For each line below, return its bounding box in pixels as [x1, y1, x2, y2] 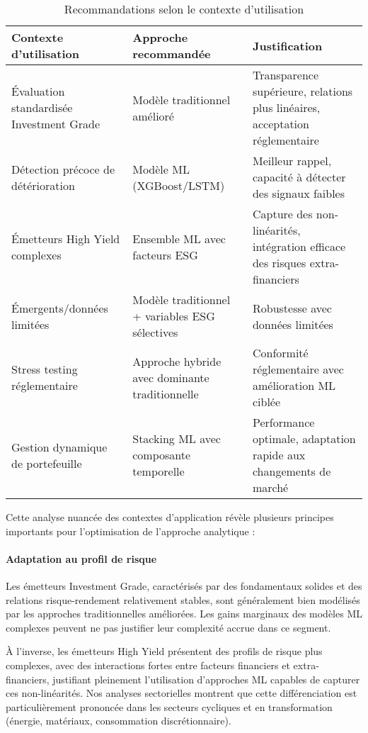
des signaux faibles [252, 185, 345, 201]
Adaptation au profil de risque [6, 551, 157, 566]
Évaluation [11, 83, 65, 99]
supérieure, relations [252, 83, 353, 99]
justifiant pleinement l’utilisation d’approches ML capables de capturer [52, 671, 360, 686]
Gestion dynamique [11, 438, 108, 455]
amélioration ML [252, 377, 336, 393]
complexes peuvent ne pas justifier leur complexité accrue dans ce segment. [6, 620, 331, 634]
